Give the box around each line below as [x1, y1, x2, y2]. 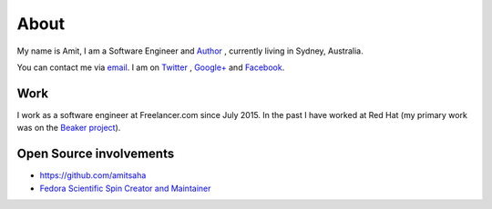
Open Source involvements [16, 146, 175, 162]
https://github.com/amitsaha [39, 170, 147, 181]
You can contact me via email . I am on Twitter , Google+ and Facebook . [16, 62, 285, 73]
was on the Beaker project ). [16, 123, 121, 134]
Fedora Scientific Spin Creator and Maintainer [39, 183, 211, 194]
